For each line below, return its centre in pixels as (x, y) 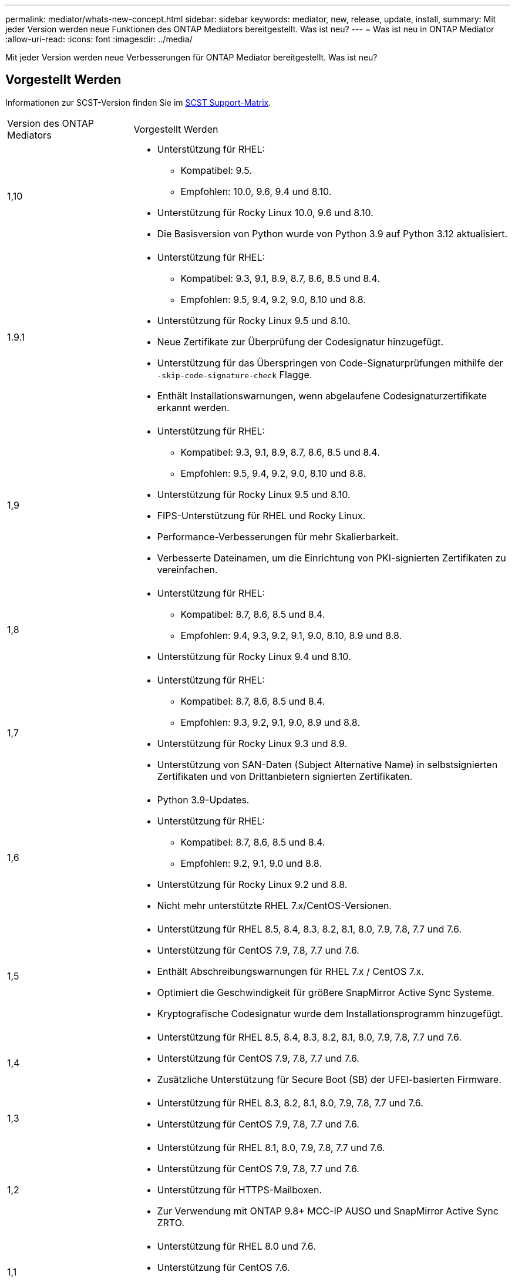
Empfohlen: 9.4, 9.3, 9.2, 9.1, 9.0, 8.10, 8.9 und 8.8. (291, 635)
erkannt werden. (193, 407)
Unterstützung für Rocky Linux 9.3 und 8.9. (252, 743)
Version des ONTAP (51, 123)
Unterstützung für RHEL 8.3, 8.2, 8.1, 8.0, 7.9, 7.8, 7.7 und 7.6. (290, 1103)
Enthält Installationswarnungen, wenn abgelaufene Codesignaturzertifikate (322, 396)
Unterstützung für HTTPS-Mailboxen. (240, 1190)
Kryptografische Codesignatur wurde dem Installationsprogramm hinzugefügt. (330, 1013)
